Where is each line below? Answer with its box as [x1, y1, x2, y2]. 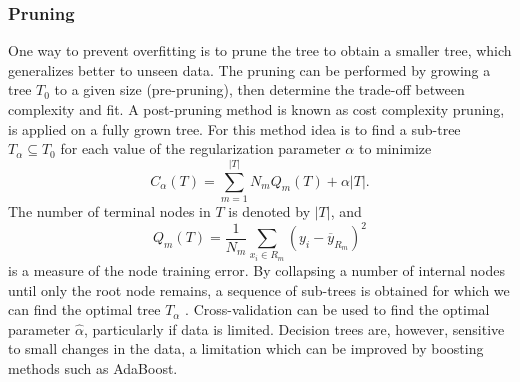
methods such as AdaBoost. [8, 357, 178, 378]
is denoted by [228, 200, 311, 221]
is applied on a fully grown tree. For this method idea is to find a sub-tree [8, 118, 461, 139]
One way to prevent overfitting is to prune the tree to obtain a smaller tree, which [8, 40, 512, 61]
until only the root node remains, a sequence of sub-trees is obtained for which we [8, 279, 510, 300]
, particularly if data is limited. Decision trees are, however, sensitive [83, 318, 505, 339]
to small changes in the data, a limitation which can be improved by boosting [8, 338, 484, 359]
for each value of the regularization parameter [60, 138, 341, 159]
